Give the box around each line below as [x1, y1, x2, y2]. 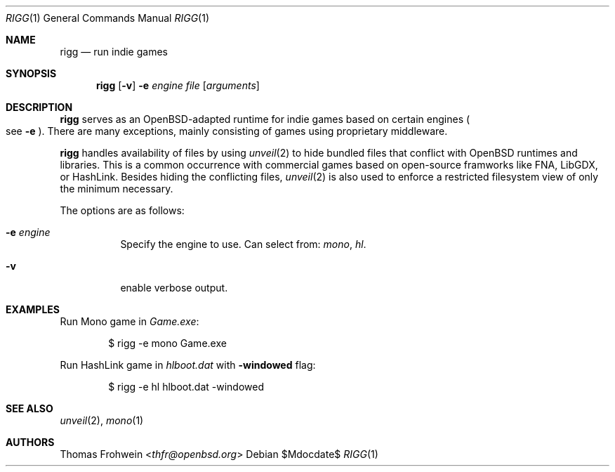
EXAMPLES [6, 303, 60, 315]
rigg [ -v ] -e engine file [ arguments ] [96, 79, 260, 91]
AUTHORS [6, 436, 55, 448]
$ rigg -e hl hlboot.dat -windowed [108, 381, 264, 393]
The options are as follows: [60, 204, 185, 216]
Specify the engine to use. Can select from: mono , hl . [120, 238, 366, 250]
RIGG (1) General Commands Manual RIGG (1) [6, 12, 210, 24]
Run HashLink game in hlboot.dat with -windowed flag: [60, 359, 316, 371]
